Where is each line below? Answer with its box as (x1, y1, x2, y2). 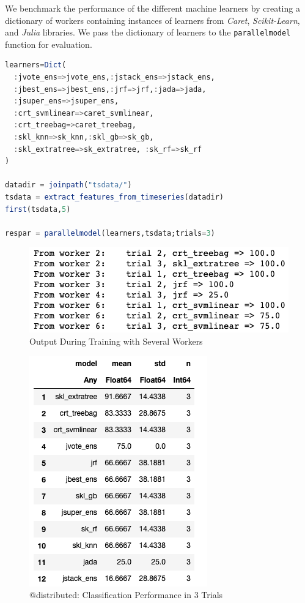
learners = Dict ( (5, 61, 67, 70)
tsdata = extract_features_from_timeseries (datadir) (5, 192, 224, 201)
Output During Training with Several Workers (29, 334, 203, 347)
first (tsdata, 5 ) (5, 204, 71, 214)
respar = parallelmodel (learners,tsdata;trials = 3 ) (5, 228, 215, 238)
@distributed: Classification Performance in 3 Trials (29, 588, 223, 601)
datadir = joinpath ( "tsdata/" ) (5, 181, 132, 190)
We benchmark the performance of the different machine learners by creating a (5, 2, 300, 14)
